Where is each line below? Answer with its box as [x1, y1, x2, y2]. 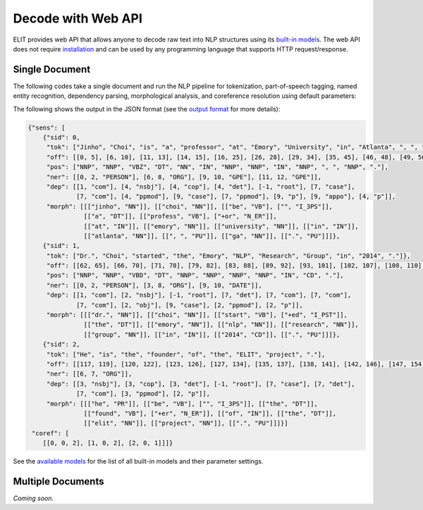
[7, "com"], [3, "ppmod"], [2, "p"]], [76, 390, 211, 398]
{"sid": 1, [42, 242, 80, 250]
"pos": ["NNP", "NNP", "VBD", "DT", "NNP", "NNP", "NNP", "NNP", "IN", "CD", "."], [46, 271, 345, 280]
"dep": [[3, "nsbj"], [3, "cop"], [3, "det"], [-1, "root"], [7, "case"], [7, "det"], [46, 380, 355, 387]
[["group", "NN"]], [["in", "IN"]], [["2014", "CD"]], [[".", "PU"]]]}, [83, 330, 341, 338]
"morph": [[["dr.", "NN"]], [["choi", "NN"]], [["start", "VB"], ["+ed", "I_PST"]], [46, 311, 348, 319]
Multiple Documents [13, 475, 104, 487]
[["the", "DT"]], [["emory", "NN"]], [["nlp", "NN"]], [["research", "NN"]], [83, 321, 359, 329]
